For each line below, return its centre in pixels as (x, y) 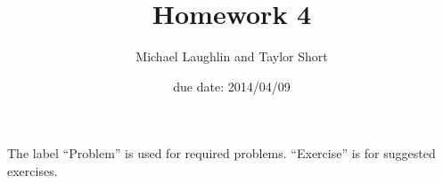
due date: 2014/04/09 (232, 86)
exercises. (33, 170)
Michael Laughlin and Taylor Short (232, 56)
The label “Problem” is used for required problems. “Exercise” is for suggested (221, 153)
